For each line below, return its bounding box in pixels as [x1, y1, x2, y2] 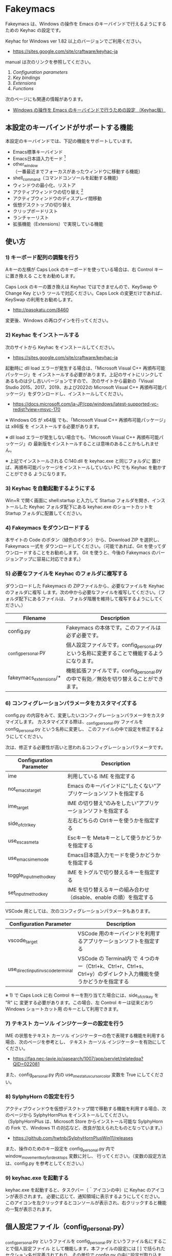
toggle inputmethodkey [8, 872, 56, 880]
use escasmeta [8, 837, 39, 846]
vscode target [8, 937, 38, 945]
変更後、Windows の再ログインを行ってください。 [5, 317, 111, 323]
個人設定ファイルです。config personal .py [66, 641, 162, 649]
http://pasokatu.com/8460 [12, 307, 69, 313]
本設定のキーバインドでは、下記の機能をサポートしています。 [5, 138, 135, 144]
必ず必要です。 [66, 631, 102, 639]
